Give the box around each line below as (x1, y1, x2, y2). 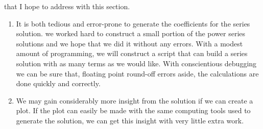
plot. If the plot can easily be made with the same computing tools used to (16, 105, 251, 116)
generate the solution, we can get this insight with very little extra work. (16, 115, 244, 125)
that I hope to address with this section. (4, 1, 130, 11)
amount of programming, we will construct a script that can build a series (16, 48, 248, 59)
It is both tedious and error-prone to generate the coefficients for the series (16, 18, 250, 29)
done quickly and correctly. (16, 78, 101, 89)
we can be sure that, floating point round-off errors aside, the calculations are (16, 68, 259, 79)
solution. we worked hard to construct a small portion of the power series (16, 28, 246, 39)
